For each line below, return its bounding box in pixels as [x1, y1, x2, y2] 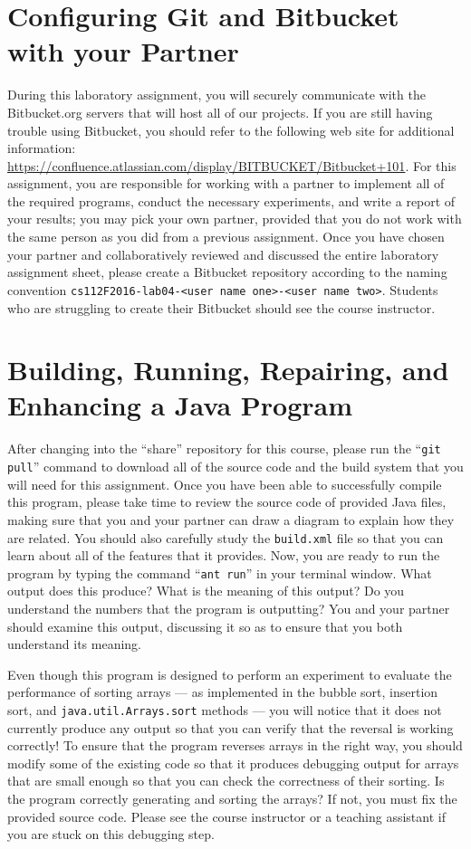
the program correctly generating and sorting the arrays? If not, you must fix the [7, 789, 457, 807]
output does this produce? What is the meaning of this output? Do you [7, 581, 405, 600]
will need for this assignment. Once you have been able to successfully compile [7, 474, 442, 493]
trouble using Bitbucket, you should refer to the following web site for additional [7, 120, 455, 139]
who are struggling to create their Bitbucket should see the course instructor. [7, 298, 436, 317]
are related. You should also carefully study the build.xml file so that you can [7, 528, 444, 547]
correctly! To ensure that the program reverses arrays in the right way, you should [7, 736, 463, 755]
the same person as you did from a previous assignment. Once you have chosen [7, 227, 445, 246]
